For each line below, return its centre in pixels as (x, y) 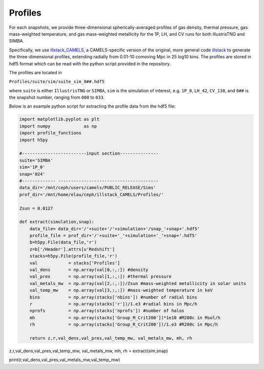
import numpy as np (58, 126)
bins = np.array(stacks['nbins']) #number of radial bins (113, 297)
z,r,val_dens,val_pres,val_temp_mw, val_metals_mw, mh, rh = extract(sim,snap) (88, 351)
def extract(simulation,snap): (57, 222)
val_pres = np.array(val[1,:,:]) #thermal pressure (100, 277)
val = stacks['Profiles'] (75, 263)
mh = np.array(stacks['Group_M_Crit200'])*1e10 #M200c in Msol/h (125, 317)
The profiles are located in (35, 72)
